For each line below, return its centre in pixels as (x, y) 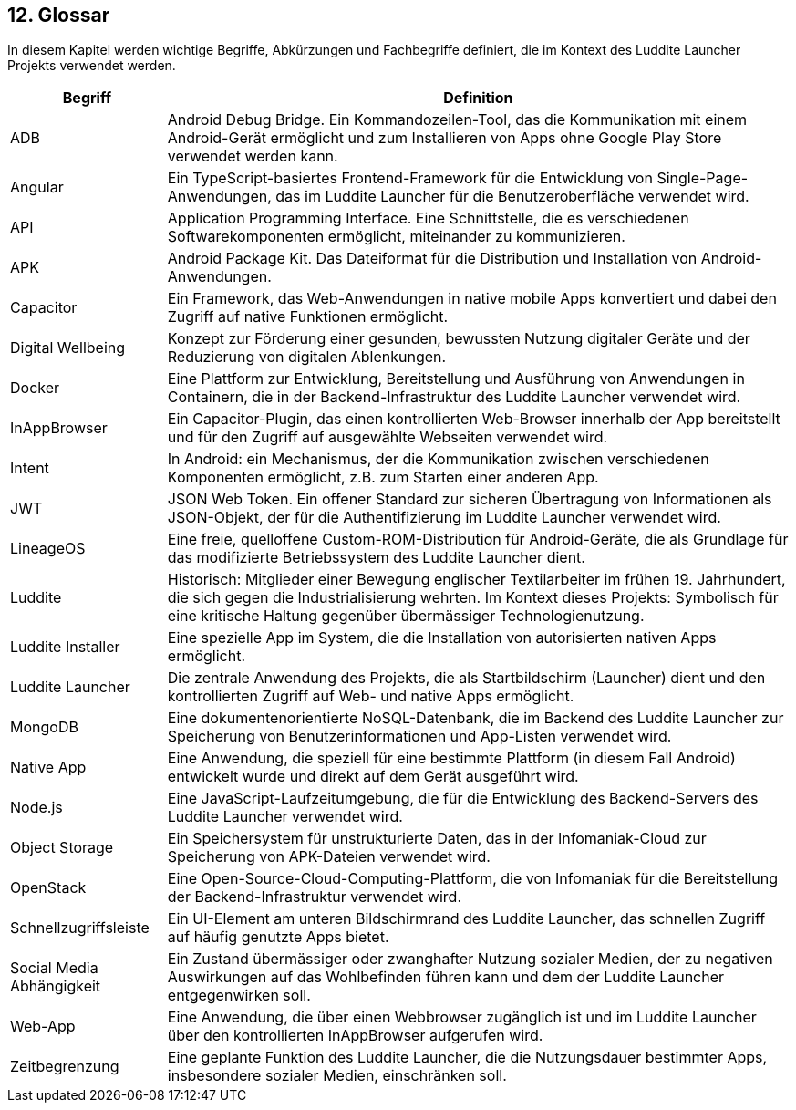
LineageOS (48, 549)
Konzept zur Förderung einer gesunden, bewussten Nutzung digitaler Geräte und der (459, 339)
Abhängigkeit (56, 986)
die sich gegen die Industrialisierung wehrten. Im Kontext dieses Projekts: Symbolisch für (473, 598)
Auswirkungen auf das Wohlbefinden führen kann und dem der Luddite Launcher (446, 977)
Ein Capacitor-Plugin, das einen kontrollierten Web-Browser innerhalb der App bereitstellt (474, 419)
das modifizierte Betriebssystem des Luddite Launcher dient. (376, 558)
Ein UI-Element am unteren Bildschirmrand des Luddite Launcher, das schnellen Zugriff (466, 919)
